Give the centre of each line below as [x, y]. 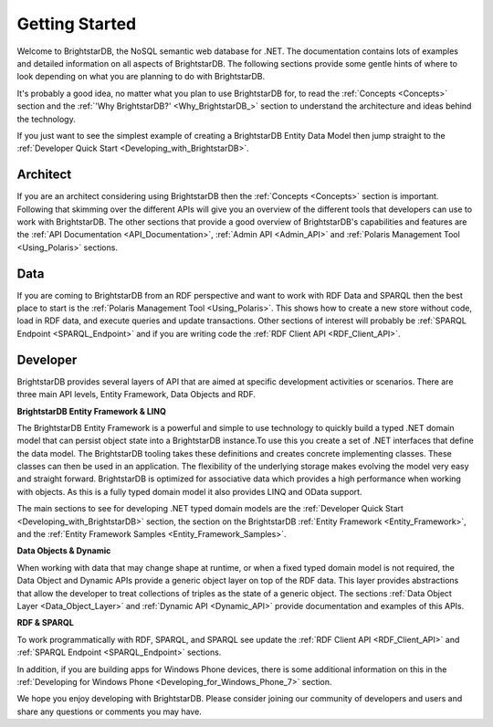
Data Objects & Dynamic [64, 551]
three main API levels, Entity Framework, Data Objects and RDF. [136, 395]
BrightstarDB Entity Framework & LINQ [91, 411]
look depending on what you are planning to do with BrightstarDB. [141, 77]
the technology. [47, 119]
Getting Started [77, 24]
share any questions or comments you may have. [110, 711]
